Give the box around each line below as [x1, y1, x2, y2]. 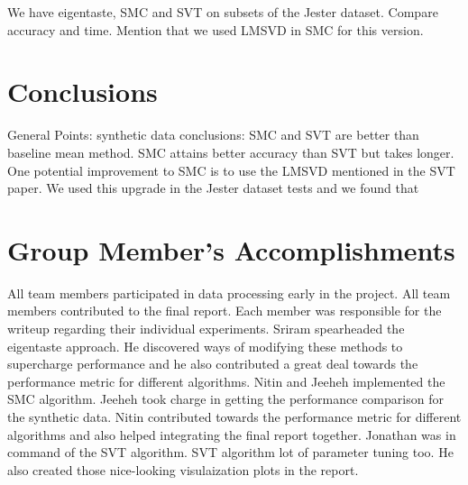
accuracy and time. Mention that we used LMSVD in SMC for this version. [7, 20, 424, 39]
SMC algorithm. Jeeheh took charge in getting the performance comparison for [7, 389, 444, 408]
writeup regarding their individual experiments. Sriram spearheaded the [7, 319, 405, 337]
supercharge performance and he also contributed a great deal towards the [7, 354, 418, 373]
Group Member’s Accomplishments [7, 231, 455, 268]
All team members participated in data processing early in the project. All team [7, 283, 451, 302]
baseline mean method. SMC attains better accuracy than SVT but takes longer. [7, 142, 454, 161]
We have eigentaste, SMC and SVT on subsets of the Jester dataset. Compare [7, 3, 438, 21]
